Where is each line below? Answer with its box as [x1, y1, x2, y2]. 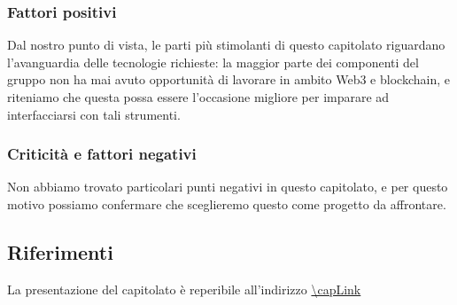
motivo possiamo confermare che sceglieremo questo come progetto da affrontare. [7, 195, 446, 213]
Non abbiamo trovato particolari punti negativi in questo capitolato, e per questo [7, 177, 448, 196]
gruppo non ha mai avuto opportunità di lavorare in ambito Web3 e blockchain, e [7, 70, 450, 89]
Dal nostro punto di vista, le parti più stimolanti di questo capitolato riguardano [7, 35, 445, 54]
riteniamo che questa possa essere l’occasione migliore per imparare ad [7, 88, 390, 106]
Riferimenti [7, 238, 113, 265]
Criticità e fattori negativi [7, 143, 197, 165]
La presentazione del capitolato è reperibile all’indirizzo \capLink [7, 279, 361, 298]
